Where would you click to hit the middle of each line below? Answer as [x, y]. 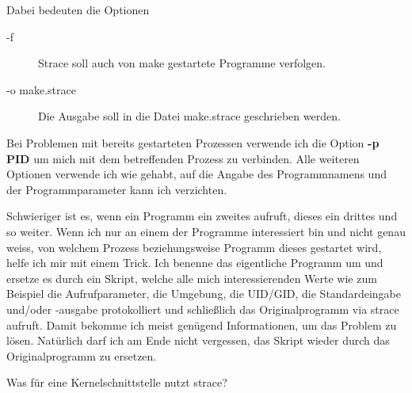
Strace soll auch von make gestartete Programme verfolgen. [182, 63]
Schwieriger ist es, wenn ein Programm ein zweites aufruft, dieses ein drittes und [202, 216]
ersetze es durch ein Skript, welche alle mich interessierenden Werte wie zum [192, 278]
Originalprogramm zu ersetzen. [82, 355]
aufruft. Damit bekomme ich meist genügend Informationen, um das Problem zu [202, 324]
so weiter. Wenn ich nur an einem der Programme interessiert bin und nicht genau [206, 231]
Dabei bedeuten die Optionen [78, 10]
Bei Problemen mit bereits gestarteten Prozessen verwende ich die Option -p [193, 142]
